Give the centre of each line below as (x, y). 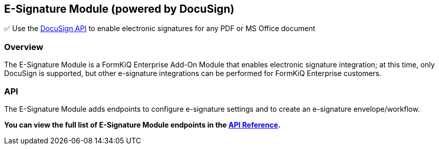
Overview (24, 47)
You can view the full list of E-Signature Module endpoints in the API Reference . (142, 125)
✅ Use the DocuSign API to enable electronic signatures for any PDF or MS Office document (160, 29)
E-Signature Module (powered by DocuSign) (119, 9)
